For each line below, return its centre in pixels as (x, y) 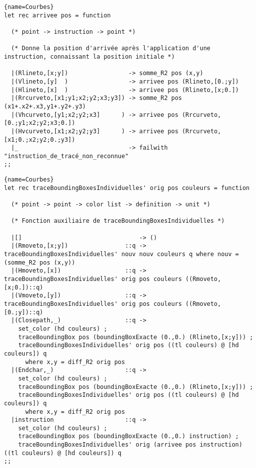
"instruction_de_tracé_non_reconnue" (66, 156)
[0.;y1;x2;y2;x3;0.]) (40, 123)
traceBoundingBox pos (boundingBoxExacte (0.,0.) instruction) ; (128, 436)
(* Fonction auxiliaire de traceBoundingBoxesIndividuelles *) (118, 221)
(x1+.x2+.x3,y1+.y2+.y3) (45, 106)
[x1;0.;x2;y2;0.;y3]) (40, 140)
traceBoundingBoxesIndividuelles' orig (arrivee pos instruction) (130, 445)
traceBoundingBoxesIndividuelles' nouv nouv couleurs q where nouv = (122, 254)
